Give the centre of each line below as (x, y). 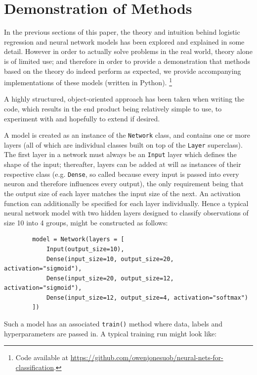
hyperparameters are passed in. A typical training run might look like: (110, 333)
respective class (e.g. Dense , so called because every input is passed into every (122, 174)
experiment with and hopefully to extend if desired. (82, 118)
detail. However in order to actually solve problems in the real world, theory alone (128, 51)
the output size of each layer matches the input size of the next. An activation (122, 193)
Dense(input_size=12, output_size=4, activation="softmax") (147, 297)
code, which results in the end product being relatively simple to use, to (113, 108)
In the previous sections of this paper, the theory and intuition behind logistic (122, 32)
